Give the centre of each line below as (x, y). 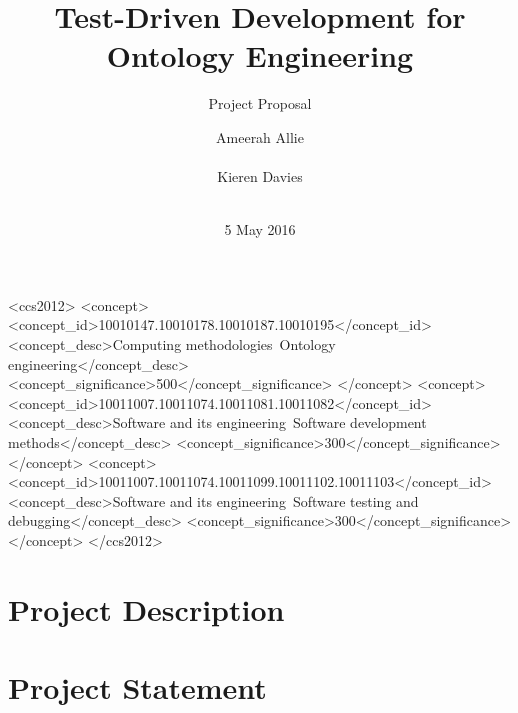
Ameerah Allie (260, 136)
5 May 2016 (260, 229)
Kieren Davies (260, 176)
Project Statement (137, 687)
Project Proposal (260, 103)
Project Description (146, 608)
